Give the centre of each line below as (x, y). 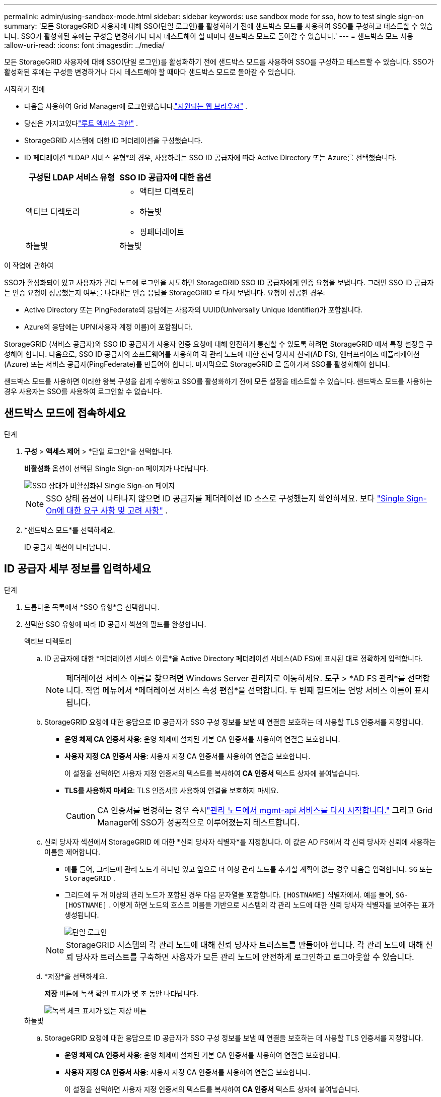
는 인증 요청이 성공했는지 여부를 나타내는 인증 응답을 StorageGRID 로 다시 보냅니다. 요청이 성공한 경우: (165, 293)
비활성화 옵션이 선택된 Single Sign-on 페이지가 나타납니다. (116, 468)
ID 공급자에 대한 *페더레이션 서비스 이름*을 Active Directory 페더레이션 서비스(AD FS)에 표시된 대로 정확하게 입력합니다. (234, 658)
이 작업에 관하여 (29, 265)
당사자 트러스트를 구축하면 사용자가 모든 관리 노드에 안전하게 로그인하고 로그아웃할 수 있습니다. (245, 957)
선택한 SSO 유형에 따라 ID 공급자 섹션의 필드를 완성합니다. (115, 624)
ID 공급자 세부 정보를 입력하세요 (78, 569)
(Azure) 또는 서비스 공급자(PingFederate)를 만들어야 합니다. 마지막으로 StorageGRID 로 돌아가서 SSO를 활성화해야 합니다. (197, 364)
